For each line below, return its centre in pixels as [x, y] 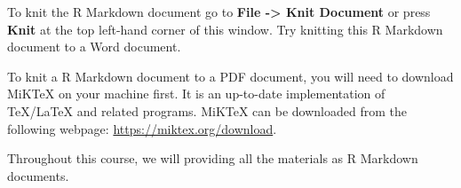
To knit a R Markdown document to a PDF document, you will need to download [230, 76]
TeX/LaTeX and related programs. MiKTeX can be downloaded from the [207, 110]
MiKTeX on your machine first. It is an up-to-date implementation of [196, 94]
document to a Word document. [94, 47]
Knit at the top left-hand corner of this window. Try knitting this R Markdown [225, 29]
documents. [38, 175]
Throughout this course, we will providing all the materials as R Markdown [213, 158]
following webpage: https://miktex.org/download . [142, 128]
